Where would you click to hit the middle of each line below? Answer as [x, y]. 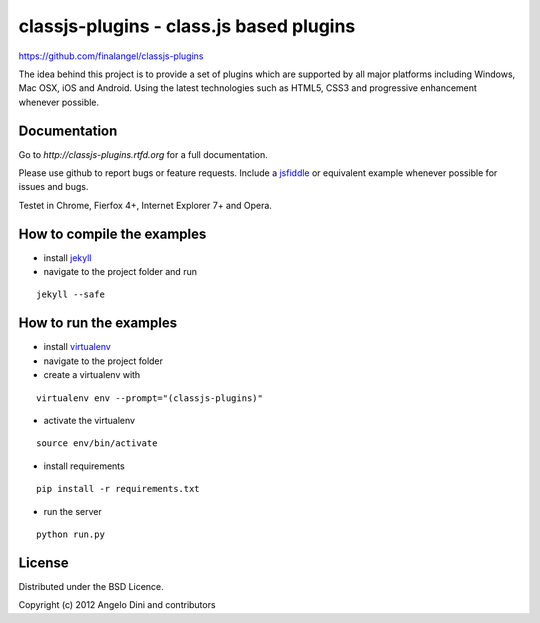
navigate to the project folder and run [120, 272]
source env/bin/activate [97, 443]
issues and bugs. [53, 187]
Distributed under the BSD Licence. [91, 586]
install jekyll [67, 257]
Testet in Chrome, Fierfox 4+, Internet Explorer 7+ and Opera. [145, 205]
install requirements [84, 466]
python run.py [70, 534]
